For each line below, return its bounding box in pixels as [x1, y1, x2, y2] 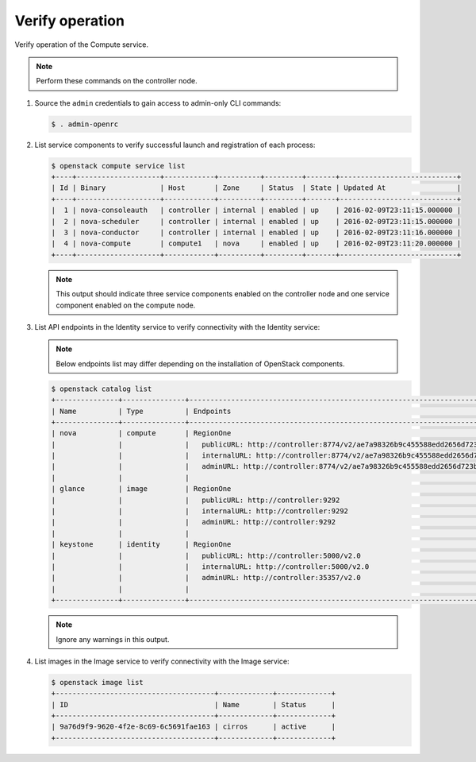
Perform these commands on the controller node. [36, 76, 198, 86]
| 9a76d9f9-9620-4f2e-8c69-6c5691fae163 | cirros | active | [51, 722, 336, 731]
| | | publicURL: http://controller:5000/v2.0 [51, 551, 361, 560]
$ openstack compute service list [51, 161, 186, 170]
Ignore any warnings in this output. [56, 634, 170, 644]
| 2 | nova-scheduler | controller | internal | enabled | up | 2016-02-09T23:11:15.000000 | [51, 217, 462, 226]
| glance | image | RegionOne [51, 485, 232, 493]
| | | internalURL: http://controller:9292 [51, 507, 349, 516]
